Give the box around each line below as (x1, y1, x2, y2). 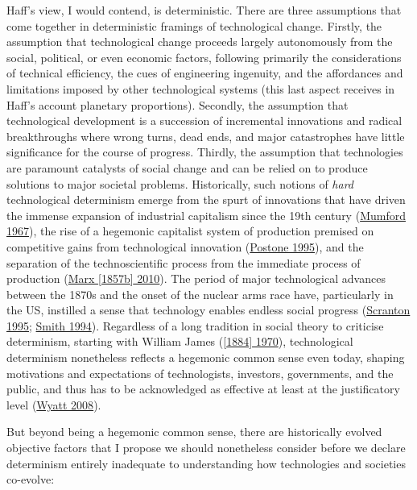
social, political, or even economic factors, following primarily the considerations (6, 48, 402, 65)
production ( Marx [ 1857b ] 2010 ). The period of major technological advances (6, 270, 386, 287)
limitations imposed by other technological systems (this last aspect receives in (6, 80, 395, 97)
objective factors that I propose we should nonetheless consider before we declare (6, 439, 406, 456)
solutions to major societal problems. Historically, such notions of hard (6, 175, 353, 192)
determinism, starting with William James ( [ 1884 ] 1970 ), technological (6, 333, 353, 350)
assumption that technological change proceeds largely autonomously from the (6, 33, 393, 50)
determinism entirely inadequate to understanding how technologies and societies (6, 455, 406, 471)
